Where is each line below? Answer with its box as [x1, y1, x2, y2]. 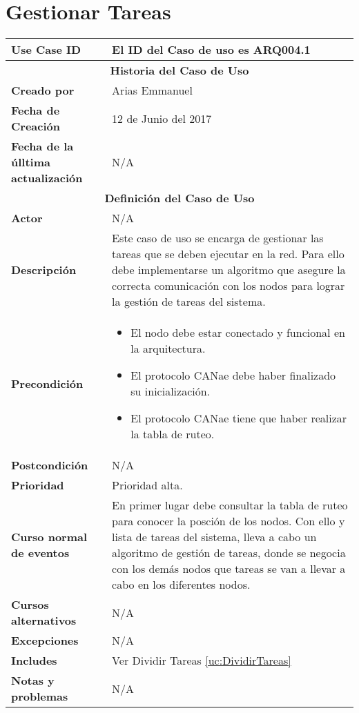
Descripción [11, 262, 77, 278]
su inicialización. [130, 383, 211, 400]
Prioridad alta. [112, 477, 183, 494]
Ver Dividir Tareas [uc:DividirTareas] [112, 652, 291, 669]
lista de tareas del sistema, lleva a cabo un [112, 529, 317, 545]
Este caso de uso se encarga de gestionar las [112, 230, 324, 246]
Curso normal [11, 529, 88, 545]
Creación [11, 118, 60, 135]
